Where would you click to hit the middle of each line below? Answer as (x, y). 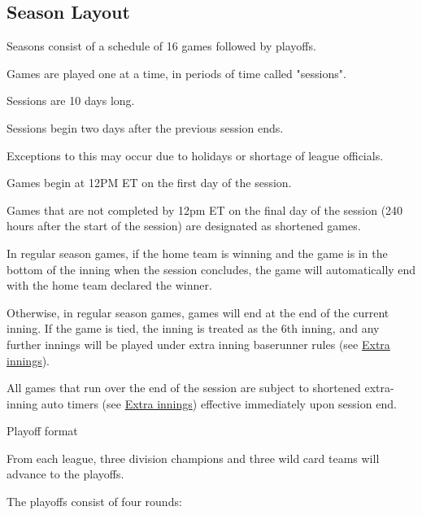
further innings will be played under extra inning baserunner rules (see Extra (198, 344)
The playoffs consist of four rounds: (94, 502)
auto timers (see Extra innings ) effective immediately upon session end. (219, 403)
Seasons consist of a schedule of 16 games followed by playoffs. (161, 46)
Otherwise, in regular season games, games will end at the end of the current (198, 312)
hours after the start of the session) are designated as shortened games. (184, 226)
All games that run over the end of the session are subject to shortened (184, 388)
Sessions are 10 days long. (71, 100)
